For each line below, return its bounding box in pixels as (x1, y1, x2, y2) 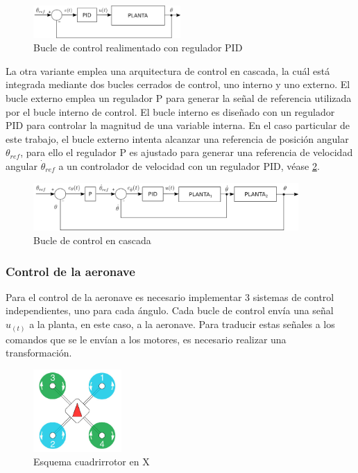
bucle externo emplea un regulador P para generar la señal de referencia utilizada (6, 90, 352, 105)
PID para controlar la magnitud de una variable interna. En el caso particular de (6, 118, 350, 132)
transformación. (6, 345, 72, 360)
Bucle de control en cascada (33, 233, 151, 248)
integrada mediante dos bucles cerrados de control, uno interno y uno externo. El (6, 77, 350, 92)
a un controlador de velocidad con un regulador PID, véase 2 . (58, 158, 320, 173)
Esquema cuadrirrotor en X (33, 454, 150, 469)
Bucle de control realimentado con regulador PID (33, 40, 243, 55)
